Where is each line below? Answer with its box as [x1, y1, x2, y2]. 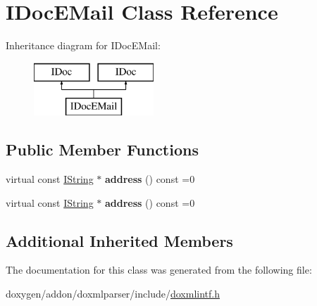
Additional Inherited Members [6, 229, 233, 251]
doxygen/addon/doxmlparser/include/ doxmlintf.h [6, 286, 220, 301]
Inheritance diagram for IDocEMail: [6, 38, 161, 53]
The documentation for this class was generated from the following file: [6, 262, 312, 277]
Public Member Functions [6, 139, 199, 160]
